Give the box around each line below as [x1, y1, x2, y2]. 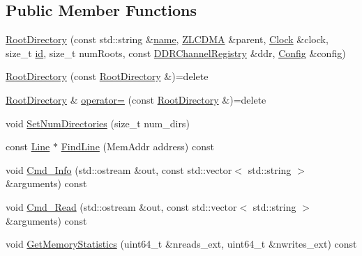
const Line [6, 139, 50, 154]
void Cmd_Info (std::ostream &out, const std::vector [6, 162, 232, 177]
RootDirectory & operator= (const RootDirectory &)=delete [6, 92, 266, 106]
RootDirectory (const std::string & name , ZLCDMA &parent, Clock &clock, [6, 32, 329, 47]
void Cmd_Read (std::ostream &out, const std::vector [6, 199, 237, 214]
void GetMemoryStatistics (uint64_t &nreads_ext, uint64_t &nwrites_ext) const [6, 237, 357, 251]
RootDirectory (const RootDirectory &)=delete [6, 69, 209, 83]
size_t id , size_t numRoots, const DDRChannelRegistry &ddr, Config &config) [6, 45, 346, 60]
